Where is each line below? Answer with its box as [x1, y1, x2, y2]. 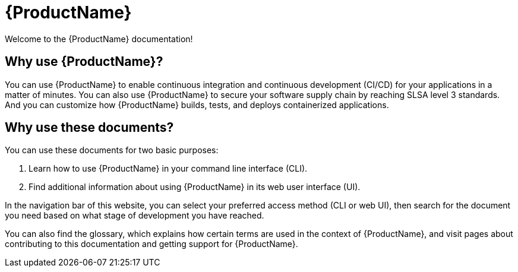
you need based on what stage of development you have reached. [5, 210, 264, 221]
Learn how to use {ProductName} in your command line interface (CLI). [29, 163, 308, 174]
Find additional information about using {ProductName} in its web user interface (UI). [29, 182, 361, 192]
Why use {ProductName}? [5, 54, 163, 69]
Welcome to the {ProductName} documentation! [5, 33, 193, 44]
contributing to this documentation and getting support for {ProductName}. [5, 239, 298, 249]
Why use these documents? [5, 120, 174, 135]
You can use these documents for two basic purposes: [5, 145, 219, 156]
